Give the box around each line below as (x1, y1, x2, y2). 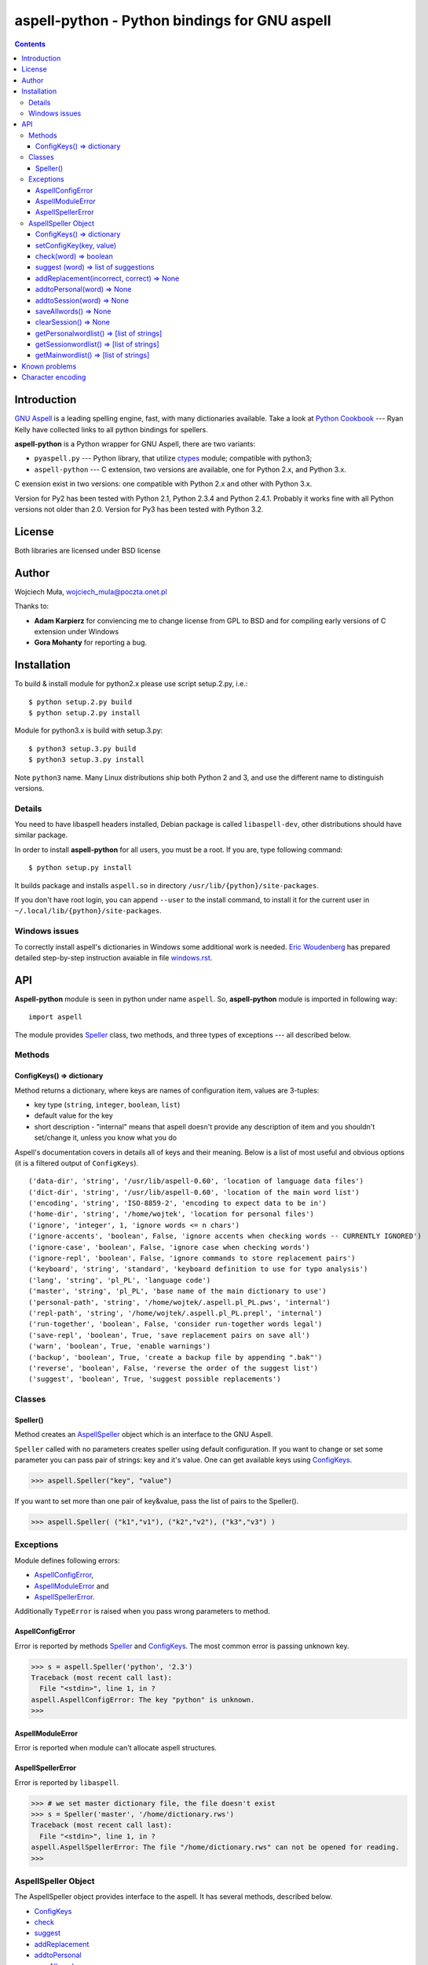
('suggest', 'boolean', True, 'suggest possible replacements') (28, 1375, 282, 1383)
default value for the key (34, 1111, 113, 1120)
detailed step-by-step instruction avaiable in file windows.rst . (14, 953, 213, 962)
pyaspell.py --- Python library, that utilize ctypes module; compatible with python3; (34, 454, 313, 463)
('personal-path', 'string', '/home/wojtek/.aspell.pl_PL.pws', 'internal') (28, 1298, 331, 1306)
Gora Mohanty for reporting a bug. (34, 637, 148, 648)
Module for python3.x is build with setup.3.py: (14, 725, 163, 735)
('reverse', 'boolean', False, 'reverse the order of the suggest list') (28, 1364, 319, 1372)
